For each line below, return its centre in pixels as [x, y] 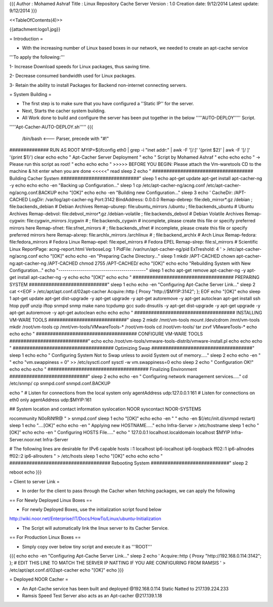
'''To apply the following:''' [37, 57]
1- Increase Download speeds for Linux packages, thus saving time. [80, 66]
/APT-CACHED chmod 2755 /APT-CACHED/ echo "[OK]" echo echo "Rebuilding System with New [149, 263]
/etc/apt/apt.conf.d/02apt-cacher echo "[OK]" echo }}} [66, 570]
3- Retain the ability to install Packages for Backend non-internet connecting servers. [98, 85]
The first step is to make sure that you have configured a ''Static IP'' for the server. [108, 104]
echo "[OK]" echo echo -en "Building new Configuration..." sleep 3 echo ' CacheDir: [145, 193]
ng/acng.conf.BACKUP [33, 193]
